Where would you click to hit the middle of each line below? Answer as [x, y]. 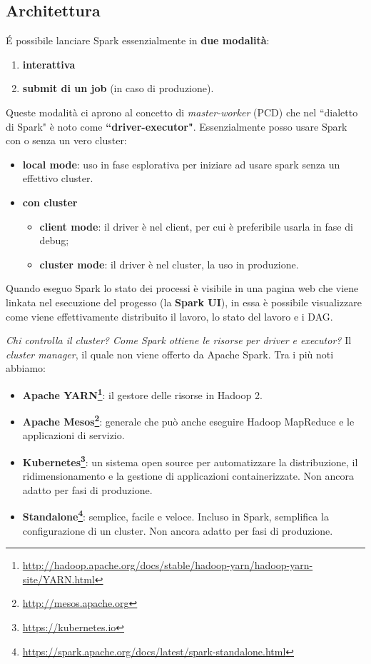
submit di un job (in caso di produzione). [118, 88]
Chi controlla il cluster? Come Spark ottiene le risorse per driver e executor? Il [179, 340]
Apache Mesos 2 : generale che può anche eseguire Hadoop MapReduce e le [188, 420]
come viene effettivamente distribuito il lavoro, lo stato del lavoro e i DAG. [169, 316]
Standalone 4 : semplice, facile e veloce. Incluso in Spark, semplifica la [176, 515]
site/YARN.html [59, 579]
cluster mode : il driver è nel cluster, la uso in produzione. [169, 264]
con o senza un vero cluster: [66, 140]
